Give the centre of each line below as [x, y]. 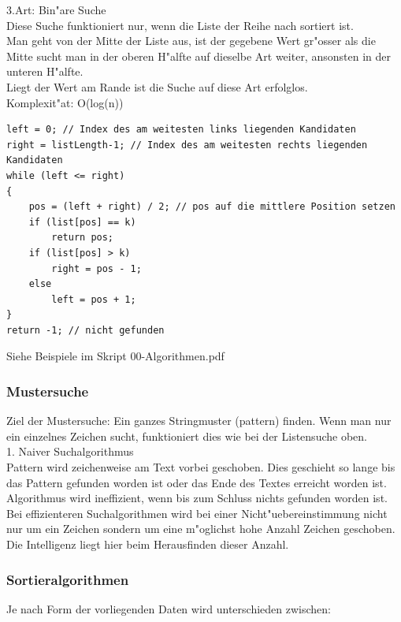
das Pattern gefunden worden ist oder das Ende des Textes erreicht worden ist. [197, 482]
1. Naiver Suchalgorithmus [70, 451]
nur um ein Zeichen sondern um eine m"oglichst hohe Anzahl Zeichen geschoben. [201, 529]
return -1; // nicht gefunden [85, 330]
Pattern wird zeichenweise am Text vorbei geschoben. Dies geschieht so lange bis [201, 467]
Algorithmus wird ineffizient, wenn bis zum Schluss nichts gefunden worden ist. [197, 498]
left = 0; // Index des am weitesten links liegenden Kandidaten [181, 130]
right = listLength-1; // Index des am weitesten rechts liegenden [187, 145]
